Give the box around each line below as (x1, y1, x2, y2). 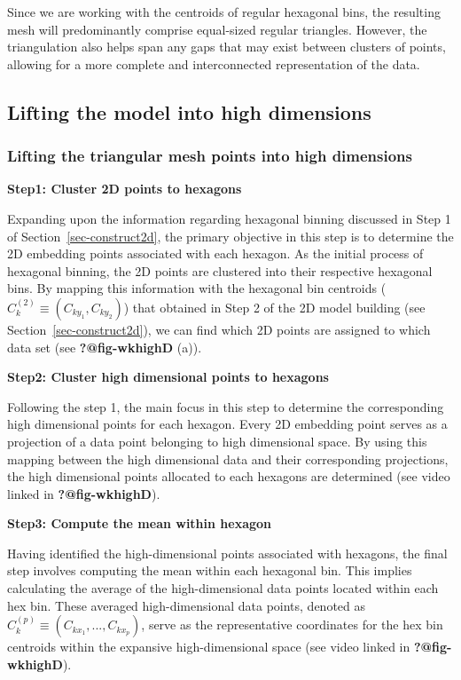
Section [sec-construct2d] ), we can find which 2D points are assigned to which (7, 320, 431, 338)
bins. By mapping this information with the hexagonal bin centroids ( (7, 279, 387, 297)
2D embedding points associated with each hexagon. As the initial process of (7, 244, 424, 263)
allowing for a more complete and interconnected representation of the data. (7, 54, 420, 73)
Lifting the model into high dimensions (7, 98, 371, 125)
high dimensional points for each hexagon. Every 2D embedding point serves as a (7, 415, 448, 433)
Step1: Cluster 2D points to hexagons (7, 179, 242, 198)
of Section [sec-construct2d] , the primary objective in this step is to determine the (7, 226, 454, 245)
